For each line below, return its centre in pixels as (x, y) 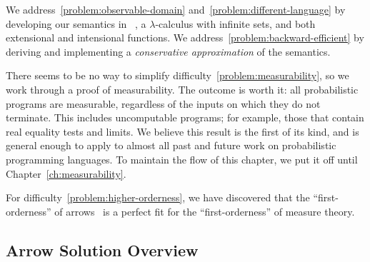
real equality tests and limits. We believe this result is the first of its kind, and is (182, 131)
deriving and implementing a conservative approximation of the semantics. (168, 51)
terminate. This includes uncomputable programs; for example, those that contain (185, 117)
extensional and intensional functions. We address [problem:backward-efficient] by (185, 37)
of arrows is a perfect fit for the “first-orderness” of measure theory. (205, 211)
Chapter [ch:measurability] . (66, 173)
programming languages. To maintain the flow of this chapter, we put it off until (182, 159)
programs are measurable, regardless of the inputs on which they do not (163, 103)
